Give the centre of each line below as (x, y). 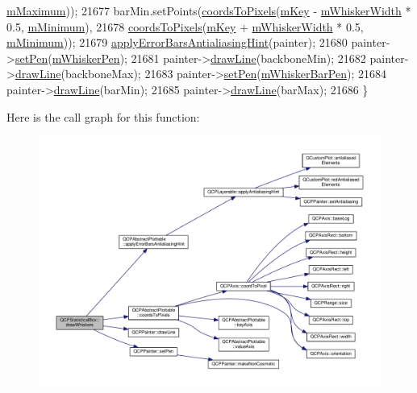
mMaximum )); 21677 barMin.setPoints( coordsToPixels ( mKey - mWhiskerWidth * (209, 10)
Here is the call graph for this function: (103, 116)
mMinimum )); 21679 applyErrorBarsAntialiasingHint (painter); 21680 (177, 42)
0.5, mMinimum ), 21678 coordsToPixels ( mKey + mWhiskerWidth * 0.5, (185, 26)
